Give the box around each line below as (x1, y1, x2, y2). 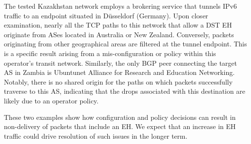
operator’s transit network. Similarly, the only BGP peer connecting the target (4, 58, 237, 68)
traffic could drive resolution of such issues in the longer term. (4, 130, 188, 141)
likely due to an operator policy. (4, 95, 99, 105)
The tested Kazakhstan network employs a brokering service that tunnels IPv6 (4, 1, 237, 11)
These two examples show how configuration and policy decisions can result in (4, 112, 236, 122)
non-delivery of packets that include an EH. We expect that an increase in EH (4, 121, 236, 131)
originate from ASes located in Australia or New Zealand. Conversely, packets (4, 29, 234, 39)
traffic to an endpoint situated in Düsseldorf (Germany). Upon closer (4, 10, 208, 20)
